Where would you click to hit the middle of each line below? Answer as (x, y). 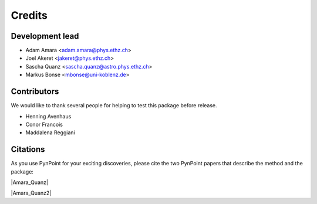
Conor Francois (44, 124)
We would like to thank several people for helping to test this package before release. (114, 106)
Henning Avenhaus (48, 116)
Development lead (45, 36)
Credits (29, 15)
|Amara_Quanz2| (31, 193)
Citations (28, 149)
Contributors (35, 92)
